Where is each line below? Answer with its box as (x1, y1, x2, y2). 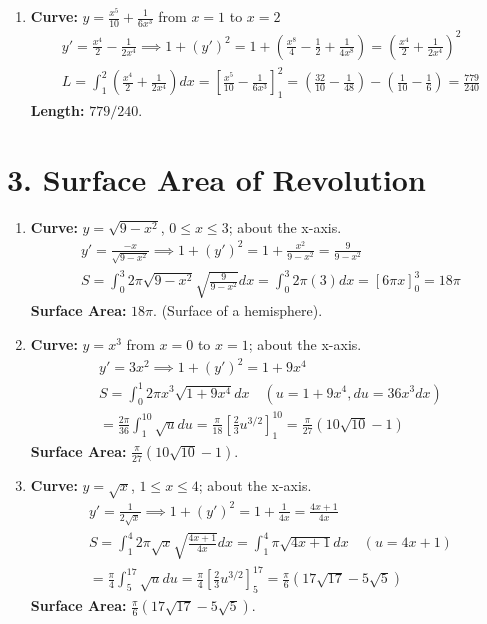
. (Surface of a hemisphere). (153, 300, 323, 321)
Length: (30, 100, 85, 120)
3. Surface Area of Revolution (7, 158, 426, 199)
